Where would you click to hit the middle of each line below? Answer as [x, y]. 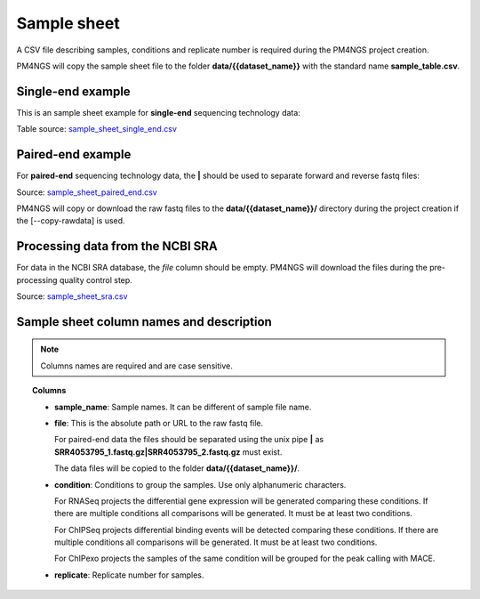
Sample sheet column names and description [144, 322]
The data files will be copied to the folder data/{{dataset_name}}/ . [177, 468]
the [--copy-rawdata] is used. [71, 221]
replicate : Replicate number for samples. [129, 575]
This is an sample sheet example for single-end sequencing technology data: [159, 112]
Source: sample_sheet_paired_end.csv [87, 192]
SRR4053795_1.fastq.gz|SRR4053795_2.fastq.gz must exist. [168, 452]
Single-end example [73, 91]
